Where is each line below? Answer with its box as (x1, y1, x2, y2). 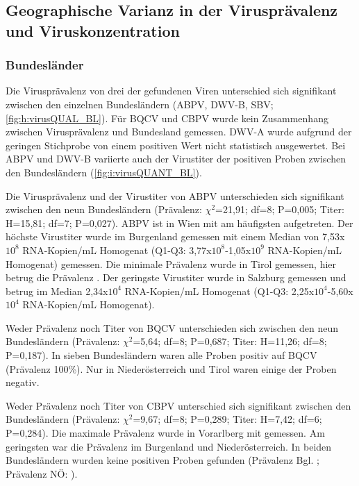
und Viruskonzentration (6, 19, 180, 41)
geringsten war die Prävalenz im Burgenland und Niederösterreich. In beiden (6, 439, 332, 453)
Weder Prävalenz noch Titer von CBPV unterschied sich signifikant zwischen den (6, 398, 351, 412)
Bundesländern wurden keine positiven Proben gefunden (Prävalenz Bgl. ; (6, 453, 319, 467)
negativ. (6, 375, 40, 389)
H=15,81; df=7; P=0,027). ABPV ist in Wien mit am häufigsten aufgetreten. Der (6, 215, 353, 230)
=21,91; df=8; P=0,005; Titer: (215, 202, 344, 217)
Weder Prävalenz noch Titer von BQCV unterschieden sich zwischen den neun (6, 320, 339, 335)
